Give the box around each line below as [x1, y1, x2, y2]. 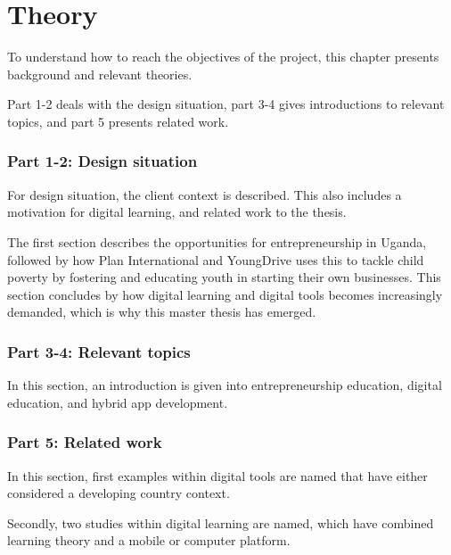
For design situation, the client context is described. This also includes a [7, 185, 402, 203]
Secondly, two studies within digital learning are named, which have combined [7, 513, 434, 532]
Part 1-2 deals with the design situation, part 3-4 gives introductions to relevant [7, 95, 445, 113]
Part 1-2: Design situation [7, 150, 198, 172]
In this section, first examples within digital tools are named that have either [7, 466, 428, 485]
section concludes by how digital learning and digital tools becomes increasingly [7, 285, 443, 303]
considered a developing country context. [7, 484, 230, 502]
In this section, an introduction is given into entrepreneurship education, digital [7, 376, 442, 394]
